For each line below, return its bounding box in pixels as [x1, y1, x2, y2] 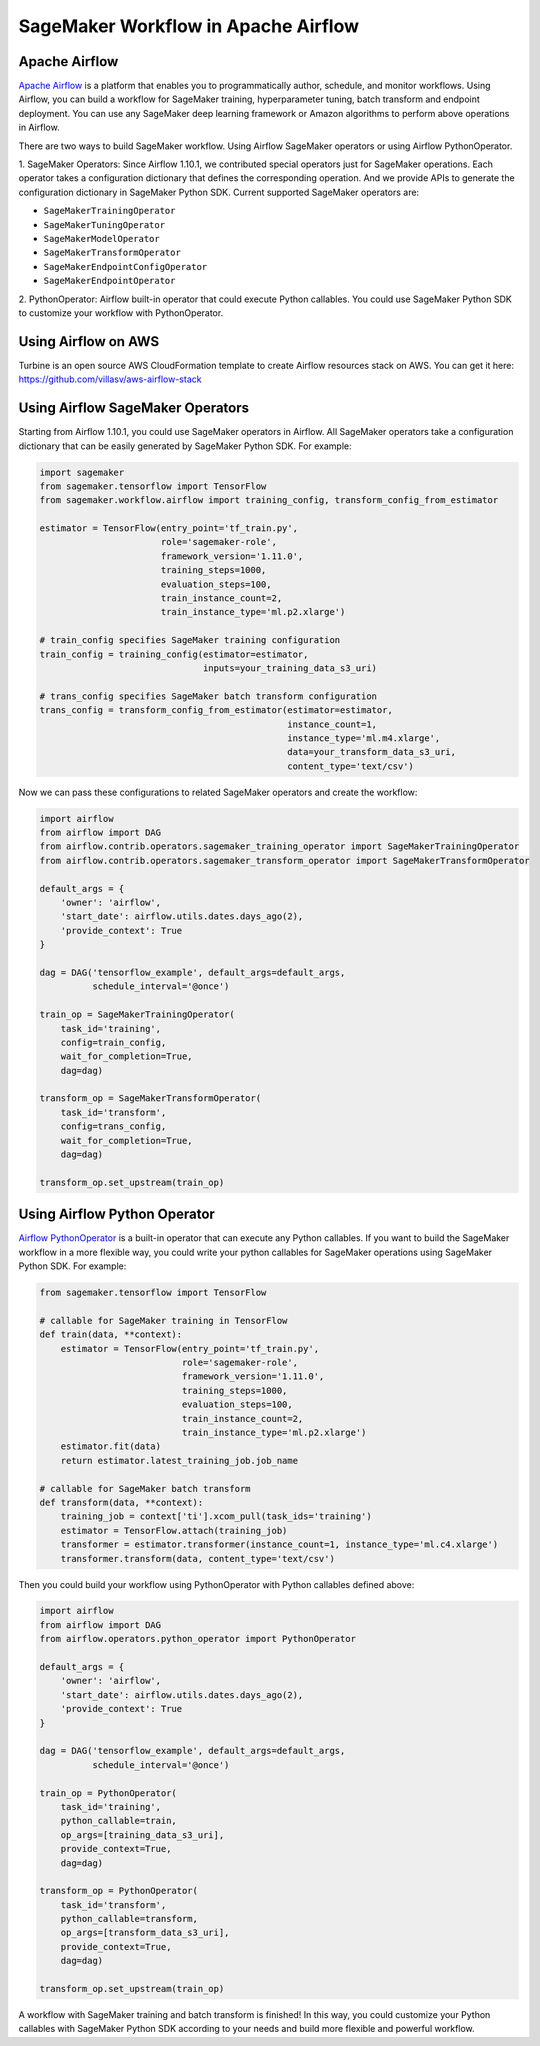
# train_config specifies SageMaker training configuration [39, 635, 341, 646]
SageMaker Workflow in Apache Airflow [18, 15, 360, 37]
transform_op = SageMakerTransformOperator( [39, 1093, 262, 1104]
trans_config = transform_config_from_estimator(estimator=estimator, [39, 705, 394, 716]
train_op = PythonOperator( [39, 1787, 177, 1799]
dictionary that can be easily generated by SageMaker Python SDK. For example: [18, 440, 352, 452]
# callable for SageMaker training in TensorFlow [39, 1315, 288, 1326]
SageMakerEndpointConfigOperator [43, 261, 208, 272]
